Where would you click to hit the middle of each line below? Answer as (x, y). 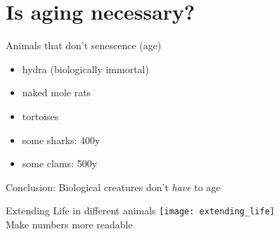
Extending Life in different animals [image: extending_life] (140, 210)
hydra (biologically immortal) (85, 69)
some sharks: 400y (61, 139)
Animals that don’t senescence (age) (84, 45)
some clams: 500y (60, 163)
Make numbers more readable (69, 224)
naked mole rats (57, 92)
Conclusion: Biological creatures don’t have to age (113, 187)
